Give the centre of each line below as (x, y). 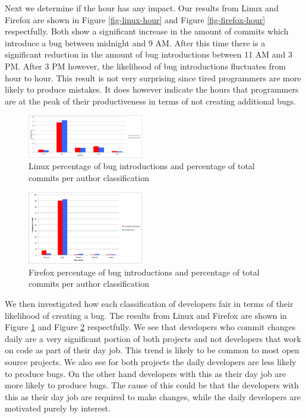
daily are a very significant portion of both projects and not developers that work (153, 338)
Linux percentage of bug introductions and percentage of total (142, 166)
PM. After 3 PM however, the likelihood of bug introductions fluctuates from (145, 66)
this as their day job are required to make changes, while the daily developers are (153, 396)
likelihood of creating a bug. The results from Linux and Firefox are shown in (146, 315)
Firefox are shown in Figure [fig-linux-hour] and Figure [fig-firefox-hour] (135, 19)
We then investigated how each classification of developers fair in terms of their (149, 303)
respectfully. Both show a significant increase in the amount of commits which (147, 31)
